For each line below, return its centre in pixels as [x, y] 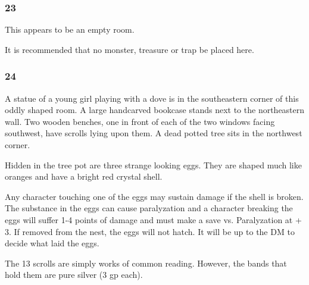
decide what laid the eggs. [52, 243]
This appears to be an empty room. [70, 29]
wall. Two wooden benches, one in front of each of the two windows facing [140, 121]
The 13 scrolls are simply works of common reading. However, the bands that [146, 263]
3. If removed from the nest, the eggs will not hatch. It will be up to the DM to [150, 231]
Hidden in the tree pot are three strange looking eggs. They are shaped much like [153, 165]
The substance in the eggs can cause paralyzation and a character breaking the [149, 208]
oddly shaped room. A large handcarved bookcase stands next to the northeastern [155, 110]
